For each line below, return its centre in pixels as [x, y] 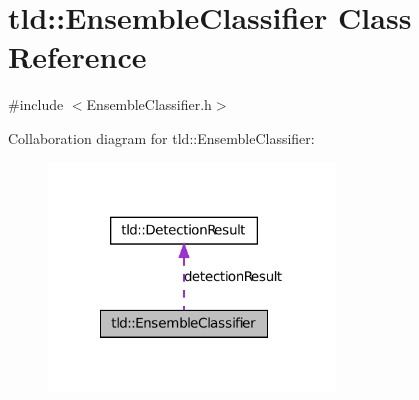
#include [36, 104]
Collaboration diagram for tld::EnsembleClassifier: [161, 137]
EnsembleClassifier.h [149, 104]
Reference [77, 56]
